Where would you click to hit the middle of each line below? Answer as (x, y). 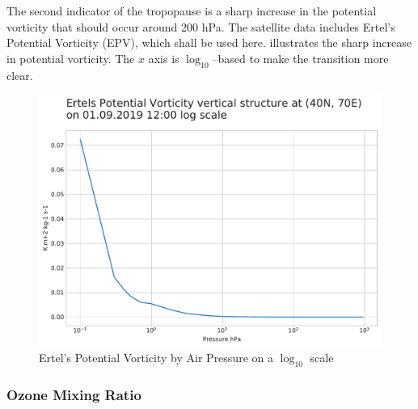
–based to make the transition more (300, 58)
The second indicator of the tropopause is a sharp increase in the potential (192, 11)
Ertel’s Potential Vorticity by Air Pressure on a (156, 358)
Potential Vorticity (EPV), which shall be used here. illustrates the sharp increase (209, 42)
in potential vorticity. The (71, 58)
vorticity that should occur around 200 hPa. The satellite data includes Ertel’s (201, 26)
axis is (164, 58)
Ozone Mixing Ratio (74, 394)
